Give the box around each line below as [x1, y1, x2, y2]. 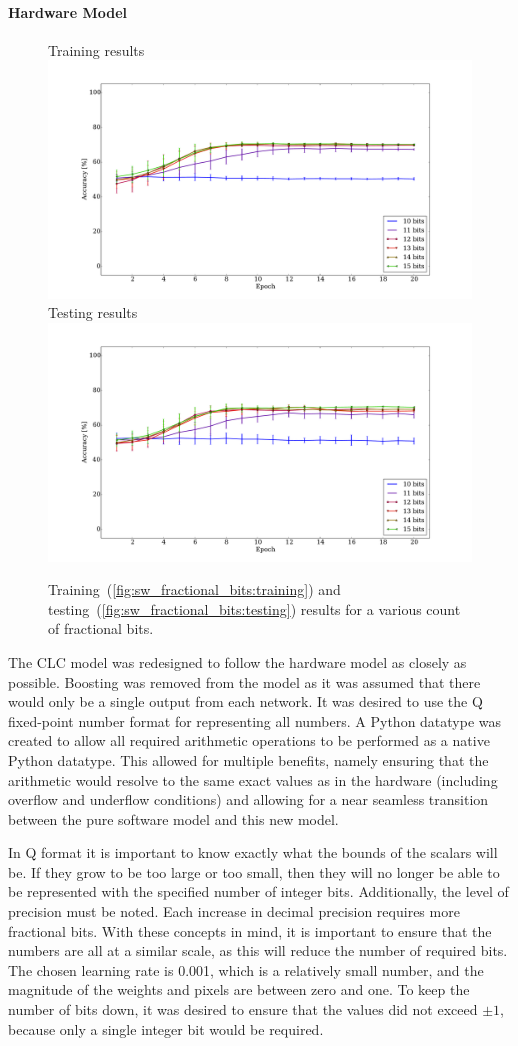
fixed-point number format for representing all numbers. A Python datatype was [8, 710, 502, 731]
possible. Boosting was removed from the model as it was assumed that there [8, 671, 481, 692]
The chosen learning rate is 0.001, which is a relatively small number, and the [8, 959, 484, 980]
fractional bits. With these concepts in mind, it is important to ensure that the [8, 920, 492, 941]
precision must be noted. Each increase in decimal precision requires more [8, 901, 460, 922]
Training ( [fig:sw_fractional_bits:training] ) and [48, 579, 341, 600]
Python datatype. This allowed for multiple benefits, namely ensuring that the [8, 749, 489, 770]
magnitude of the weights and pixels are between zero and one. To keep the [8, 979, 470, 1000]
